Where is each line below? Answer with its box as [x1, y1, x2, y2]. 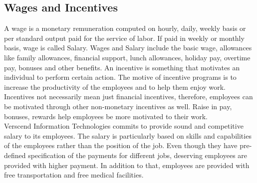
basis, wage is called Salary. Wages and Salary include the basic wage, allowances [4, 42, 252, 53]
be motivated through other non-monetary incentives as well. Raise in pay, [4, 101, 232, 111]
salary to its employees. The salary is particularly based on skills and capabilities [4, 130, 252, 141]
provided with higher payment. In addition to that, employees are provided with [4, 160, 250, 170]
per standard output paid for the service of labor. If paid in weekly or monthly [4, 32, 245, 43]
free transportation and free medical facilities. [4, 170, 144, 180]
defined [4, 150, 26, 160]
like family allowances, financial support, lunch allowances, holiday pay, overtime [4, 52, 251, 62]
